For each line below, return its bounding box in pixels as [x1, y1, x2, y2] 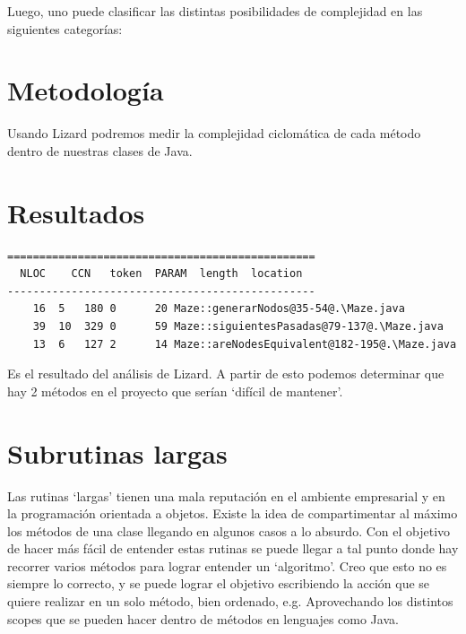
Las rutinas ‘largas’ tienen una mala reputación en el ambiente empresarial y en [7, 486, 445, 505]
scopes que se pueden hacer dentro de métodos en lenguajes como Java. [7, 609, 399, 628]
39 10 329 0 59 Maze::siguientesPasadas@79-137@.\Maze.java [32, 320, 444, 333]
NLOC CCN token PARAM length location [20, 267, 303, 281]
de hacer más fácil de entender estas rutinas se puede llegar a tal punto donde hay [7, 539, 459, 558]
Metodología [7, 72, 164, 109]
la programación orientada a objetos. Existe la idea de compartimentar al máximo [7, 504, 458, 523]
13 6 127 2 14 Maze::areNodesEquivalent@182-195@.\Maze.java [32, 337, 457, 351]
